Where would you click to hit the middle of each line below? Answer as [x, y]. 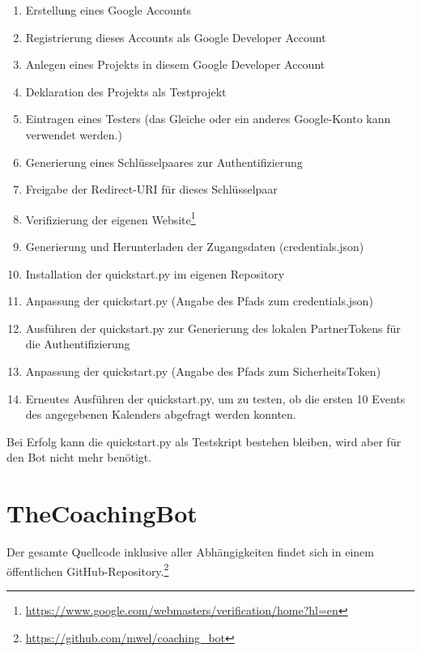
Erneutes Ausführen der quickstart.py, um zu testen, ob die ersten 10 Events [215, 398]
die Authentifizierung [78, 344]
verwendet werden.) [74, 134]
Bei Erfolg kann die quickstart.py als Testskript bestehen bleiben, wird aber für [204, 441]
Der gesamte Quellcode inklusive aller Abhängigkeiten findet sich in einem [190, 552]
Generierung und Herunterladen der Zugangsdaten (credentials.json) [195, 246]
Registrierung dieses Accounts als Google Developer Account [176, 37]
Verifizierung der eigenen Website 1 [111, 218]
